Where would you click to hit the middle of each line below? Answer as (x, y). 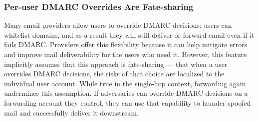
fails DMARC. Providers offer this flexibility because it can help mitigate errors (126, 44)
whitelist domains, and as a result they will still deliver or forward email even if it (129, 34)
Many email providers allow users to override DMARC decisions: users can (118, 25)
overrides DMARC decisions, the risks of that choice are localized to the (114, 74)
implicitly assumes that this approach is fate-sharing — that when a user (116, 64)
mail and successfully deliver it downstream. (71, 112)
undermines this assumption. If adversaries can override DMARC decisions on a (126, 93)
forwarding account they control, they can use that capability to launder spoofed (128, 102)
